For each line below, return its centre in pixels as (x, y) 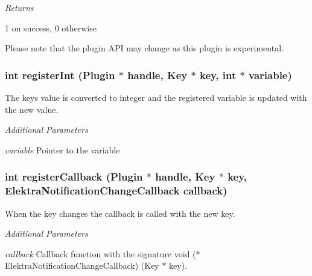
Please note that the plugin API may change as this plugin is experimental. (144, 48)
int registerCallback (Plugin (74, 177)
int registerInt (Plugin (60, 75)
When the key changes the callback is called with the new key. (120, 213)
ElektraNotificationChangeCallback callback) (116, 191)
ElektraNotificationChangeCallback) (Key (82, 265)
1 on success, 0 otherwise (51, 27)
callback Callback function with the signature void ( (100, 253)
